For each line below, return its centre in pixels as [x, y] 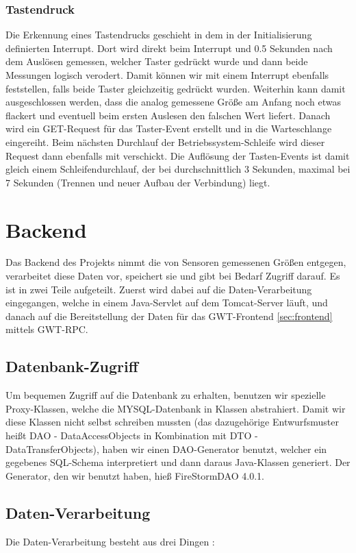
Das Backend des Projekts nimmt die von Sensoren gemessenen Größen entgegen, [176, 262]
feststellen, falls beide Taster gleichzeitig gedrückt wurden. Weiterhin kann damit [176, 88]
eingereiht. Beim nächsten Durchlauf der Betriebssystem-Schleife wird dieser [165, 142]
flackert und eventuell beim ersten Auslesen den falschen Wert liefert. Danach [168, 115]
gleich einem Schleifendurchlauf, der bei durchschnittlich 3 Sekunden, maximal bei [178, 169]
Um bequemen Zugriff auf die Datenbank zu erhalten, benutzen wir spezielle [166, 395]
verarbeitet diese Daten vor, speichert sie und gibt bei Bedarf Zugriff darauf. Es [173, 276]
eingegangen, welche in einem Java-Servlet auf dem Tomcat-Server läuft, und [167, 303]
